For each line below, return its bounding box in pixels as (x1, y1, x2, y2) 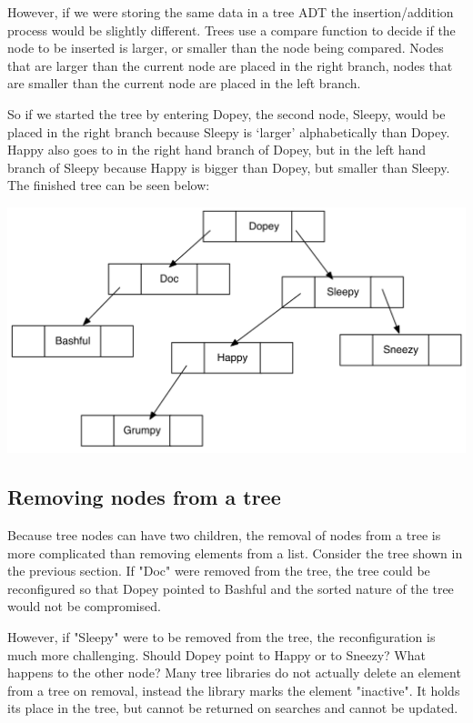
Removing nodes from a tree (7, 483, 281, 511)
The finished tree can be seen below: (7, 176, 210, 195)
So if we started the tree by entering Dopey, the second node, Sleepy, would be (7, 104, 446, 123)
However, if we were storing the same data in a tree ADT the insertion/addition (7, 3, 454, 21)
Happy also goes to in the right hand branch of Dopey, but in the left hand (7, 140, 427, 159)
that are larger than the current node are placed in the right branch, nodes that (7, 55, 453, 75)
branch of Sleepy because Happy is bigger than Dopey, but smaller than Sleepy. (7, 157, 450, 176)
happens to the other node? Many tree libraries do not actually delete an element (7, 663, 461, 682)
